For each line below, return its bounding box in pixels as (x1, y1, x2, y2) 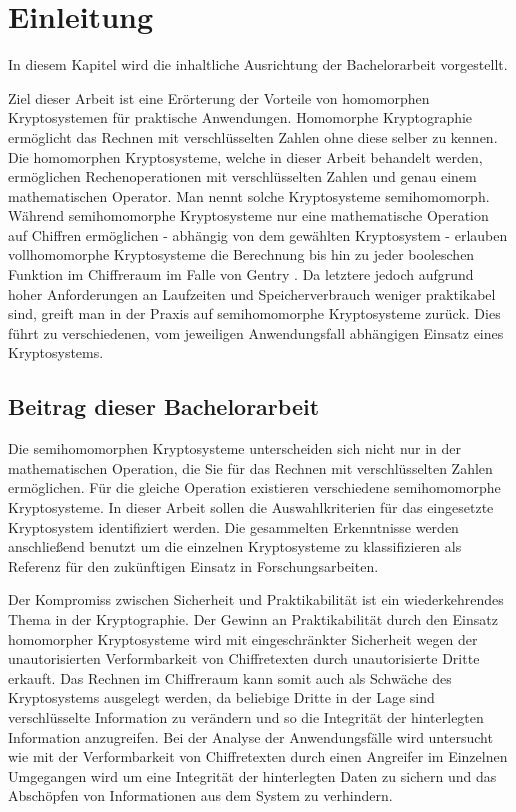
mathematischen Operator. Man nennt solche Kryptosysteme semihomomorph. (8, 185, 490, 206)
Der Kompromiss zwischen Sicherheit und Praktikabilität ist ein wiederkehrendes (8, 589, 504, 610)
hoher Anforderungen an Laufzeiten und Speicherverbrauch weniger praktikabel (8, 283, 496, 304)
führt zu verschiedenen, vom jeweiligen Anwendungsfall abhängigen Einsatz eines (8, 322, 504, 343)
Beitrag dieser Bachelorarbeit (8, 391, 320, 422)
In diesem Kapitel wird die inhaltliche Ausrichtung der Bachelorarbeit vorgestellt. (8, 54, 508, 75)
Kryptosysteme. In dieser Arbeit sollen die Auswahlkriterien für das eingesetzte (8, 497, 494, 518)
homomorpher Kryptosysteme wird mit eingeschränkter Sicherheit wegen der (8, 628, 478, 649)
